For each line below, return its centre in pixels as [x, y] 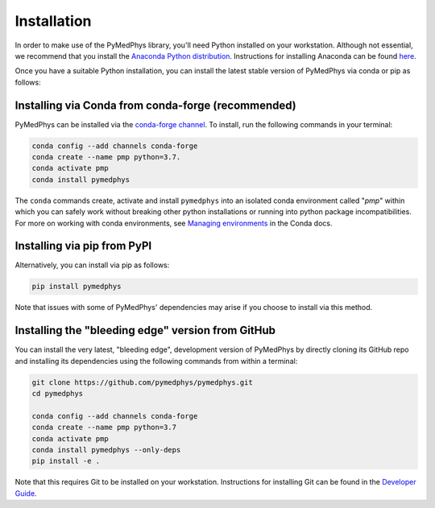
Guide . [26, 493]
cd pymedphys [58, 394]
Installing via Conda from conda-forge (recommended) [156, 105]
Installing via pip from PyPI [83, 246]
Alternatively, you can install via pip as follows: [92, 265]
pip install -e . [66, 461]
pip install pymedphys [77, 287]
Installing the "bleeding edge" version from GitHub [145, 330]
